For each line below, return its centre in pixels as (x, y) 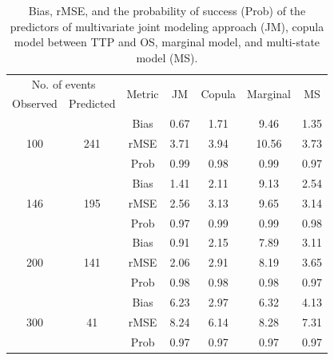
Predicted (92, 103)
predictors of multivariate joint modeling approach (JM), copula (167, 26)
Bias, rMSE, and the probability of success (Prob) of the (167, 10)
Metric (143, 94)
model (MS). (167, 57)
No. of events (64, 83)
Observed (35, 103)
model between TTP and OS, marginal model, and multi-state (167, 42)
